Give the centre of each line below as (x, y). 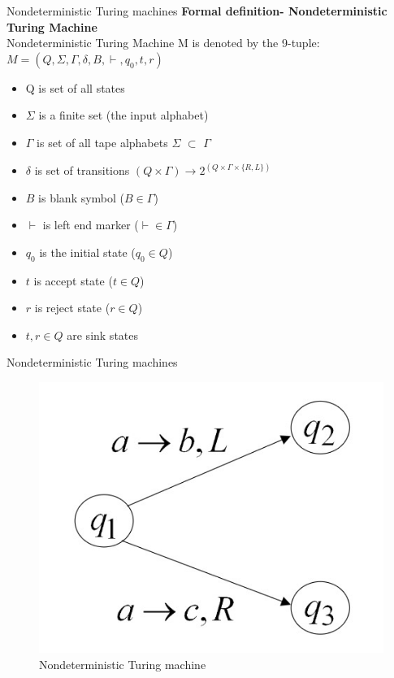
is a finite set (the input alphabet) (123, 115)
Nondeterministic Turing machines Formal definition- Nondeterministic (197, 11)
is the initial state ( (87, 252)
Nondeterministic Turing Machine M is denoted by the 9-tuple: (163, 43)
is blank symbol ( (82, 197)
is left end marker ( (91, 225)
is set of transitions (82, 170)
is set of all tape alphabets (102, 142)
